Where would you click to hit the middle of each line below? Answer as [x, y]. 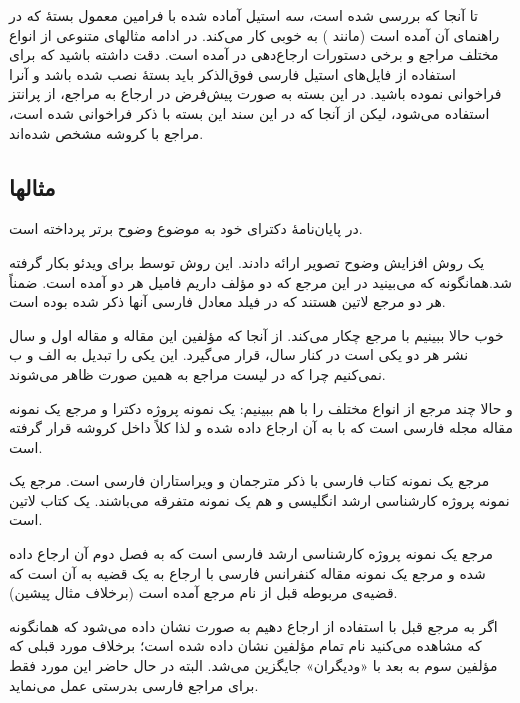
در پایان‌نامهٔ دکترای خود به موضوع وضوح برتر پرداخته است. [186, 228]
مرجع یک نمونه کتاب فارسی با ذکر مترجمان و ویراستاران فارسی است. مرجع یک [249, 480]
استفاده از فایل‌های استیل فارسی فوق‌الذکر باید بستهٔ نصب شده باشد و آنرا [233, 73]
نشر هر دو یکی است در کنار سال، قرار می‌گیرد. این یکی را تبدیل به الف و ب [239, 354]
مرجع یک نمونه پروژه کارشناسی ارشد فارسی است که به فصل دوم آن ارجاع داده [251, 553]
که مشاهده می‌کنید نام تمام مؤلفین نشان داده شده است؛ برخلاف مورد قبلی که [245, 645]
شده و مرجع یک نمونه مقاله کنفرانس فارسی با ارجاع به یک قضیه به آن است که [247, 572]
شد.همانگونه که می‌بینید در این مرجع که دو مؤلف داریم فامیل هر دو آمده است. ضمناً [260, 281]
